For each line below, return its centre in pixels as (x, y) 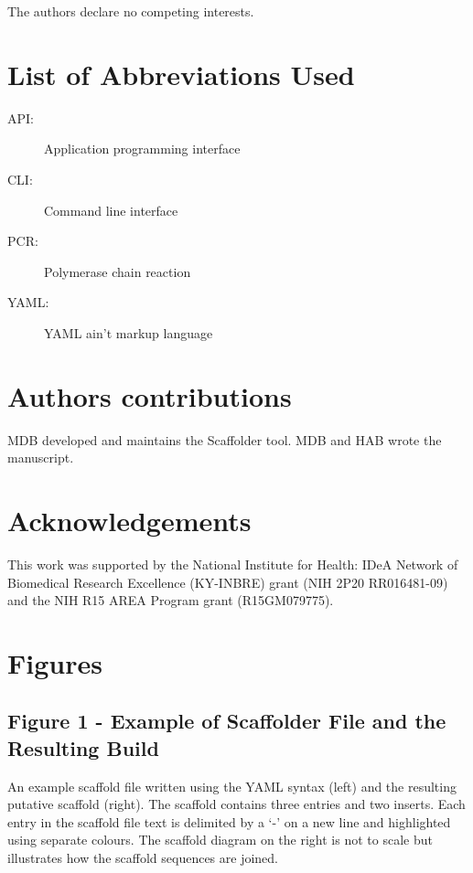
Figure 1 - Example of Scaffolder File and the (227, 721)
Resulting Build (83, 747)
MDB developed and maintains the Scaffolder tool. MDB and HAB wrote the (225, 439)
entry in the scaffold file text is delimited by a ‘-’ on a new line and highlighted (229, 821)
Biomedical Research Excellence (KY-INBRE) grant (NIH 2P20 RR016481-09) (228, 582)
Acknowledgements (129, 520)
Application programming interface (142, 149)
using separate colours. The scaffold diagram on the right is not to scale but (220, 840)
